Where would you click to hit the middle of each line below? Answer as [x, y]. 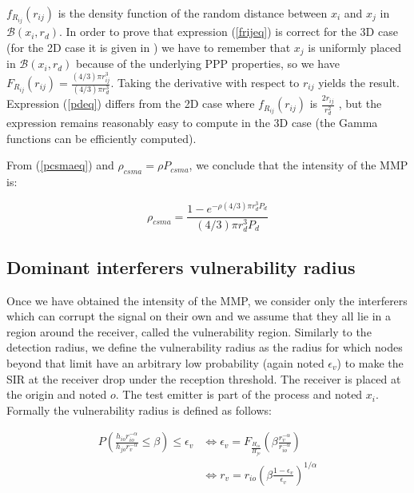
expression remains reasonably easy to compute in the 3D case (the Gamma [192, 123]
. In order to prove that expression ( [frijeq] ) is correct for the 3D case [229, 32]
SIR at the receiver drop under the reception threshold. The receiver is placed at [204, 378]
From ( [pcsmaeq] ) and [60, 165]
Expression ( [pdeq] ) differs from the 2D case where [131, 103]
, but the [360, 103]
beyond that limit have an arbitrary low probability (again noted [165, 362]
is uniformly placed [355, 47]
